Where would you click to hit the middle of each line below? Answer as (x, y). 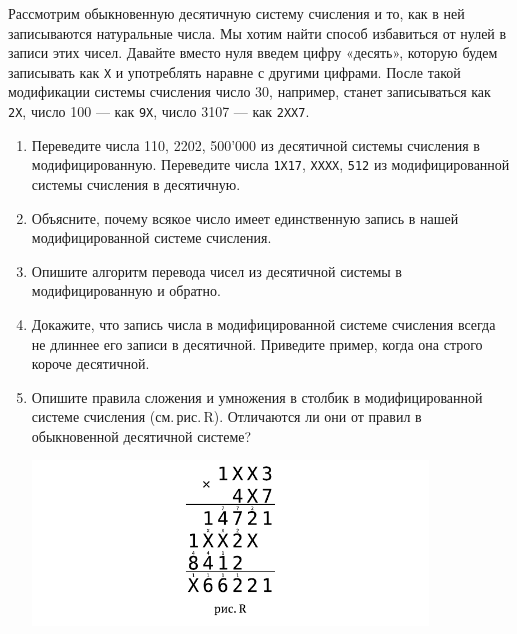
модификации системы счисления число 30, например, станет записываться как (249, 91)
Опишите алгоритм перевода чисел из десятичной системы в (216, 270)
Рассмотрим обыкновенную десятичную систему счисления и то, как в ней (236, 13)
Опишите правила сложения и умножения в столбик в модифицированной (257, 396)
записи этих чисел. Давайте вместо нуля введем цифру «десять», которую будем (253, 52)
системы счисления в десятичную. (136, 183)
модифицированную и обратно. (126, 290)
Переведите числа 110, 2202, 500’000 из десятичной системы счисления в (255, 144)
